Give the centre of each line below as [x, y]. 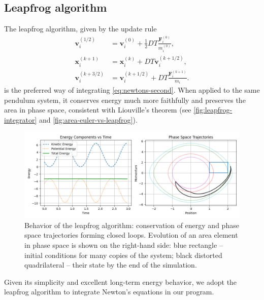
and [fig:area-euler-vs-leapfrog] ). [88, 120]
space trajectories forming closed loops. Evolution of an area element [131, 235]
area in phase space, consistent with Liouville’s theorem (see [98, 110]
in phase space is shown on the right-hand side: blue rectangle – [124, 245]
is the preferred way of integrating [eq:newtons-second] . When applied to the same [132, 90]
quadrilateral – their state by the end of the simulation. [111, 265]
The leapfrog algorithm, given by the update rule [80, 29]
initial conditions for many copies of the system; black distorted [123, 255]
